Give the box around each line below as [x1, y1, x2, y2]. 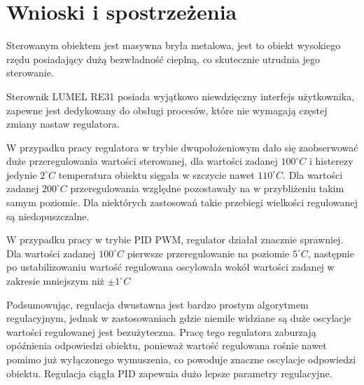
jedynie [6, 167, 37, 182]
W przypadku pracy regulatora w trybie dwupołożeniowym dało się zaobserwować [6, 140, 358, 154]
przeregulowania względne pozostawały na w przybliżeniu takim [70, 181, 344, 196]
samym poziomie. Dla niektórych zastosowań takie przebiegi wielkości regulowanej [6, 195, 358, 210]
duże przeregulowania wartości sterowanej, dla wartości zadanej [6, 154, 278, 168]
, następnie [307, 245, 354, 260]
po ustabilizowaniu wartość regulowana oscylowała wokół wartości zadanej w [6, 259, 335, 274]
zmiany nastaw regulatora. [6, 116, 120, 131]
